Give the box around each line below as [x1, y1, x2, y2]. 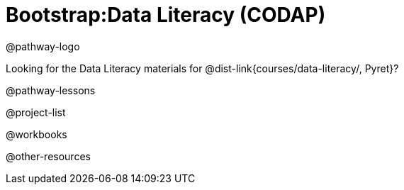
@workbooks [6, 128, 67, 140]
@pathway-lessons [6, 84, 96, 96]
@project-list [6, 106, 66, 118]
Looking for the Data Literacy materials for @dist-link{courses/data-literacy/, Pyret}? [6, 62, 399, 74]
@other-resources [6, 150, 91, 162]
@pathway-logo [6, 40, 80, 52]
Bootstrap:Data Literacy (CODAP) [6, 3, 326, 27]
